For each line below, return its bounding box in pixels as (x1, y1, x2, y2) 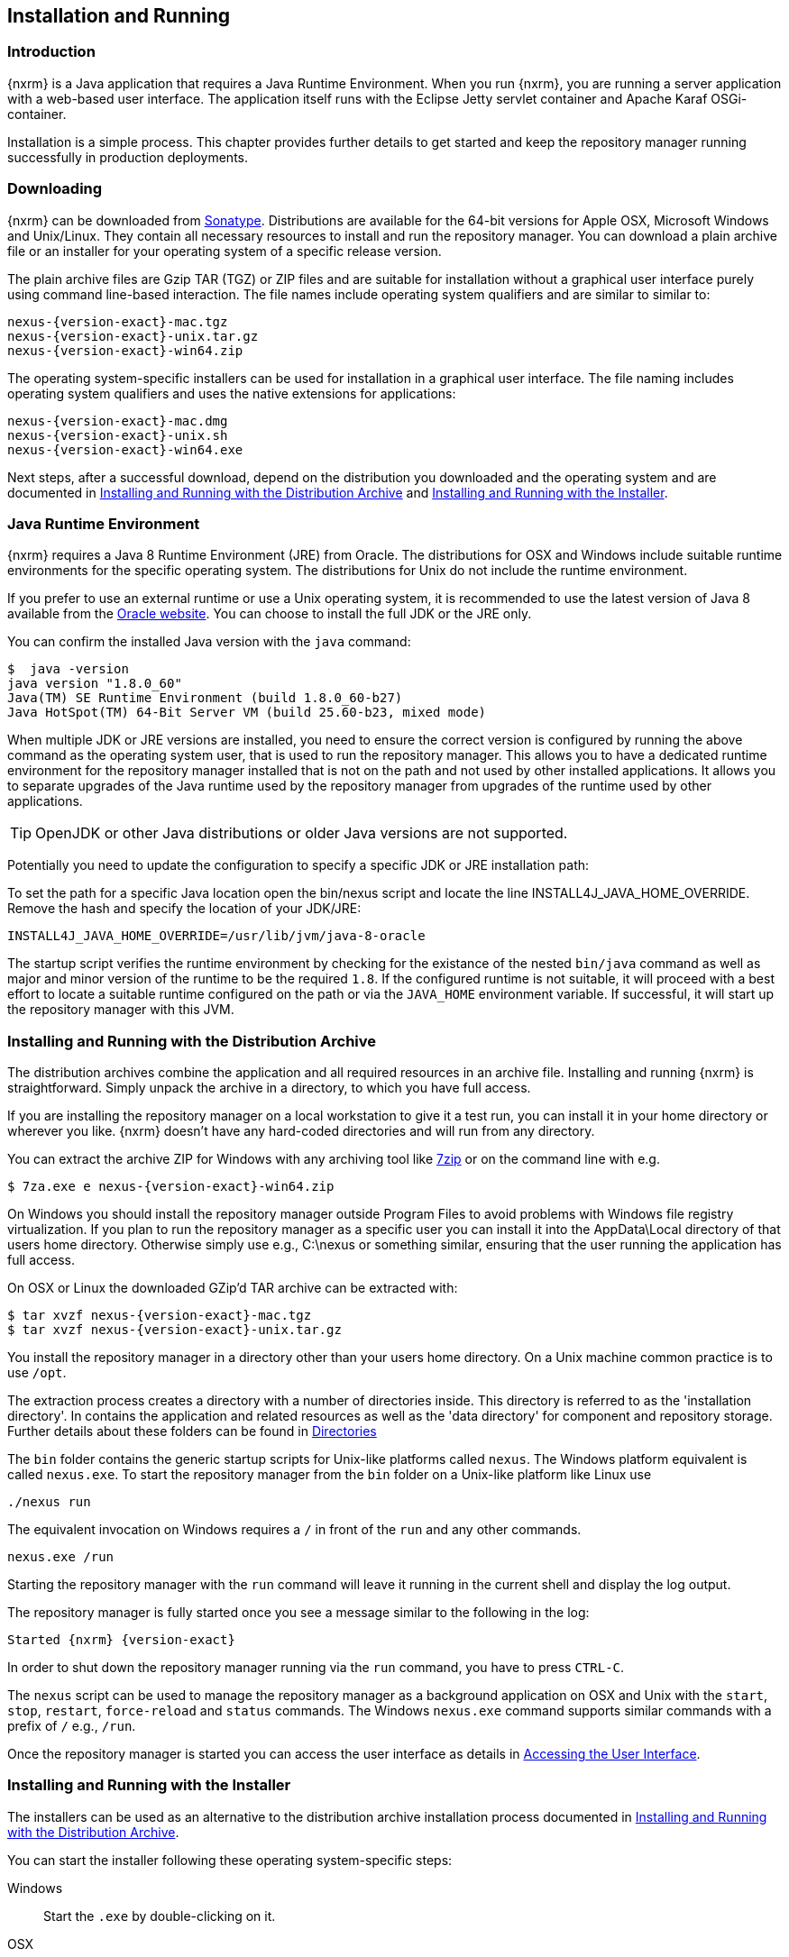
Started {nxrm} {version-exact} (7, 1632, 235, 1648)
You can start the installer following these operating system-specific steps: (7, 1852, 453, 1868)
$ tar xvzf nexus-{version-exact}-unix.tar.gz (7, 1322, 342, 1338)
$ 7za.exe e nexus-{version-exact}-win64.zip (7, 1179, 335, 1194)
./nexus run (7, 1495, 91, 1510)
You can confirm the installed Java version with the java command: (7, 634, 411, 650)
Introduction (7, 42, 96, 61)
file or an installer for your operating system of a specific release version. (7, 242, 442, 259)
